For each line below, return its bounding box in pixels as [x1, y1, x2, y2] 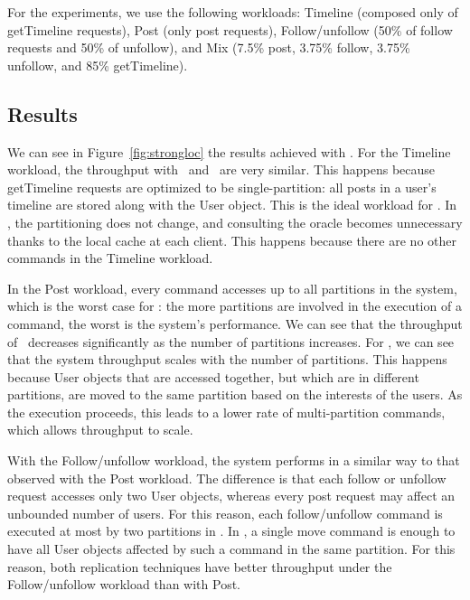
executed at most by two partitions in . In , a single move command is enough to [7, 521, 456, 540]
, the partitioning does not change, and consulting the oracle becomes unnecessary [7, 212, 463, 231]
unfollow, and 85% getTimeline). [7, 55, 188, 74]
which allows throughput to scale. [7, 420, 193, 439]
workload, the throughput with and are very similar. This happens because [7, 160, 436, 179]
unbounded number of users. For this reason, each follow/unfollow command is [7, 503, 443, 522]
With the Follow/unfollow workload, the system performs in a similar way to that [7, 451, 460, 470]
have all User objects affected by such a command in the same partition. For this [7, 539, 456, 558]
